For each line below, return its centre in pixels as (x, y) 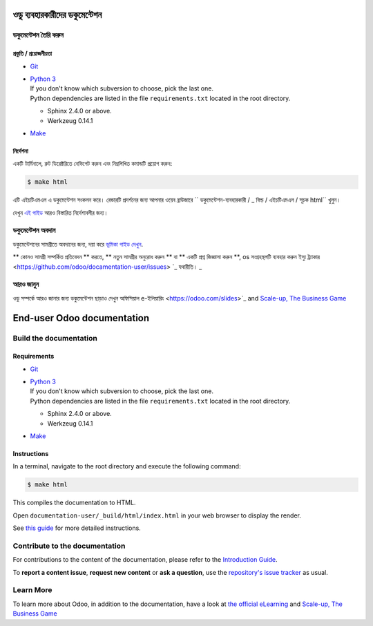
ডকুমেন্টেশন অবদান (34, 230)
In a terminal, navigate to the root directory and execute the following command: (127, 466)
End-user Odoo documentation (81, 318)
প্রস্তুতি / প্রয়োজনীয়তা (32, 54)
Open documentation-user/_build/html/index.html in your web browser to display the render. (157, 515)
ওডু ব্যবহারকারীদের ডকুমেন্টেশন (57, 15)
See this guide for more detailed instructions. (77, 528)
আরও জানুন (26, 285)
